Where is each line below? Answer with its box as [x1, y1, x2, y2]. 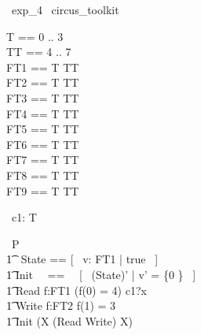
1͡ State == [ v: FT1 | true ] [6, 251, 159, 267]
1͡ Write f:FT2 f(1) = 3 [6, 297, 116, 314]
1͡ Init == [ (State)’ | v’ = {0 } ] [6, 266, 196, 282]
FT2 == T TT [6, 74, 79, 91]
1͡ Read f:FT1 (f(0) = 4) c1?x [6, 281, 147, 298]
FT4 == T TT [6, 105, 79, 121]
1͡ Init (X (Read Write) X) [6, 312, 133, 329]
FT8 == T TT [6, 166, 79, 183]
